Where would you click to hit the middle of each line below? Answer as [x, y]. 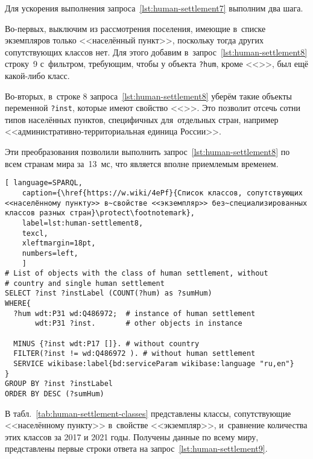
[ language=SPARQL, [44, 183]
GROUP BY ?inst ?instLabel [59, 384]
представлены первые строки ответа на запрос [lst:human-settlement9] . [136, 448]
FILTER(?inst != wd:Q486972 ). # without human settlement [134, 354]
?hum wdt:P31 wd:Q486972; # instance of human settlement [134, 313]
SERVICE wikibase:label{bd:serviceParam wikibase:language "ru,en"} [154, 364]
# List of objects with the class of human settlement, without [137, 274]
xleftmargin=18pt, [59, 243]
